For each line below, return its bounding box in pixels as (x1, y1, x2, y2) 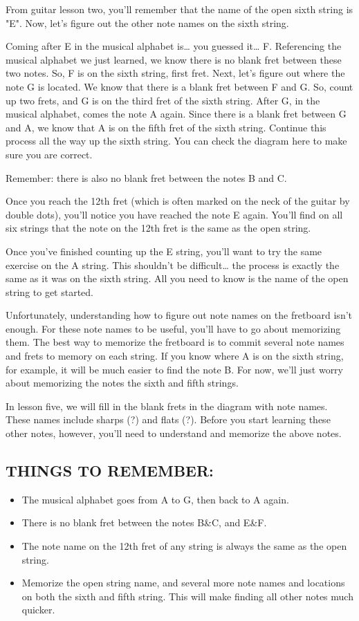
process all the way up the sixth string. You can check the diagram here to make (6, 133, 347, 148)
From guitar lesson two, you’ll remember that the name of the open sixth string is (6, 2, 353, 16)
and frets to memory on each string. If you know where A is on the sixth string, (6, 349, 344, 363)
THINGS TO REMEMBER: (6, 460, 214, 481)
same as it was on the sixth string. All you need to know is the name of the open (6, 271, 349, 286)
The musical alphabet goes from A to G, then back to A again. (21, 492, 289, 506)
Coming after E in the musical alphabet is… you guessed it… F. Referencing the (6, 39, 342, 53)
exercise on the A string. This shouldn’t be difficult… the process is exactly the (6, 257, 340, 272)
